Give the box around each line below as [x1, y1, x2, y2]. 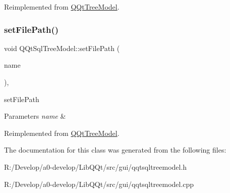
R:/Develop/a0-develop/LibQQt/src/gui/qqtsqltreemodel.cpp [4, 178, 194, 189]
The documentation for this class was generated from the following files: [4, 144, 226, 155]
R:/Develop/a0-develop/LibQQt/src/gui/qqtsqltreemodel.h [4, 161, 187, 172]
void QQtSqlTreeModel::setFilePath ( [4, 42, 120, 53]
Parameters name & [4, 111, 66, 121]
